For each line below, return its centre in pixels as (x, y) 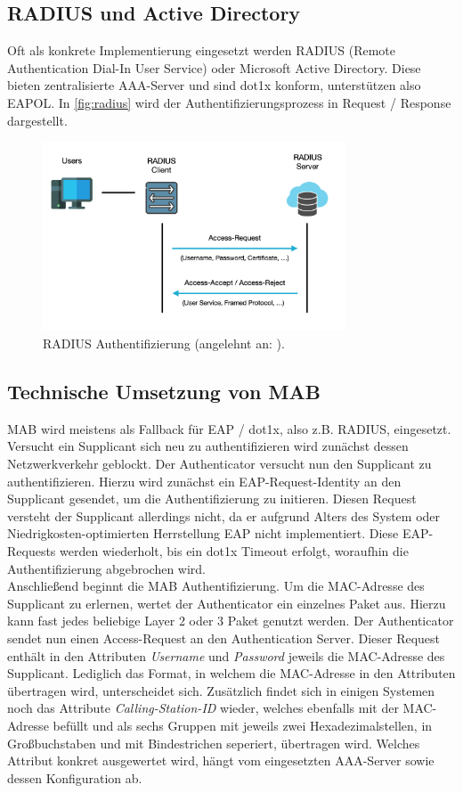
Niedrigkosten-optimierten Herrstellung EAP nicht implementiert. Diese (203, 533)
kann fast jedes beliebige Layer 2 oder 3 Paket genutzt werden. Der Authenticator (231, 621)
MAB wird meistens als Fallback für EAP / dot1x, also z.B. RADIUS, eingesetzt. (229, 428)
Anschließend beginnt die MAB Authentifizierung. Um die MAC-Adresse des (216, 586)
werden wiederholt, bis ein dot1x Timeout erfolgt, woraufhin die (234, 550)
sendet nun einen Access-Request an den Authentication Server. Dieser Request (224, 638)
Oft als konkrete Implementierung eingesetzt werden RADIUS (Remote (201, 50)
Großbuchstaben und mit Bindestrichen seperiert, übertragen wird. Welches (214, 743)
